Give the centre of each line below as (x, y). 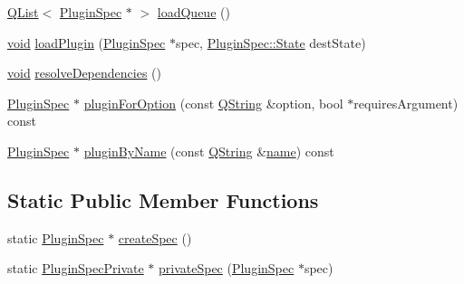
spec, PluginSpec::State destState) (271, 42)
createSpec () (155, 237)
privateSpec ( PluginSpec (227, 268)
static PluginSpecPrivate (76, 268)
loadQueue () (193, 12)
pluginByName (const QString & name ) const (209, 151)
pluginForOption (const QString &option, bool (213, 103)
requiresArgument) (406, 103)
